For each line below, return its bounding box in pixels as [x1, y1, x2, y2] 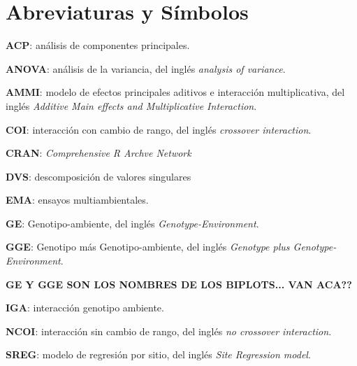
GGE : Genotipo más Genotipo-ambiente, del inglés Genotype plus [6, 239, 290, 254]
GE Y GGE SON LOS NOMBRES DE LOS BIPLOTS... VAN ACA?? [6, 276, 352, 291]
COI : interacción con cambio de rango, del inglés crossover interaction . [6, 122, 312, 136]
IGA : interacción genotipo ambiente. [6, 300, 164, 315]
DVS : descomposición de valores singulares [6, 169, 191, 183]
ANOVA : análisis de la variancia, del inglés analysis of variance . [6, 61, 286, 76]
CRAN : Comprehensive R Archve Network [6, 146, 191, 160]
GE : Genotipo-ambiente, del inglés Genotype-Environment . [6, 216, 259, 230]
